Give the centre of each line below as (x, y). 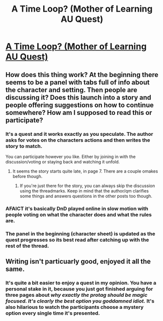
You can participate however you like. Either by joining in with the (71, 157)
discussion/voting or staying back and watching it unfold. (63, 161)
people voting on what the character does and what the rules (79, 214)
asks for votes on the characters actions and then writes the (78, 140)
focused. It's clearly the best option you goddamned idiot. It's (80, 301)
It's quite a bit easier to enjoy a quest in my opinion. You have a (81, 283)
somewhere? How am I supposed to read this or (79, 112)
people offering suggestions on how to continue (80, 105)
